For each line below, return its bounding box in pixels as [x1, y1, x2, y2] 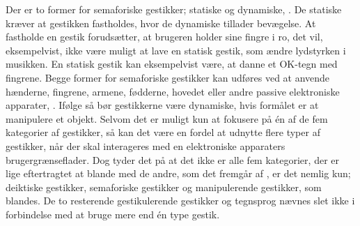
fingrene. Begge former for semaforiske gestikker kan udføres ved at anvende [6, 70, 330, 84]
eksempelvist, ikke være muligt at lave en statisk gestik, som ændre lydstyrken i [6, 43, 346, 57]
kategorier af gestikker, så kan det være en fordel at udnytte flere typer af [6, 125, 320, 140]
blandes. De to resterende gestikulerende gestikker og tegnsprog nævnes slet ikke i [6, 193, 355, 208]
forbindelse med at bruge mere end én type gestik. [6, 206, 220, 221]
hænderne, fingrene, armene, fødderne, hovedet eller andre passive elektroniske [6, 84, 340, 98]
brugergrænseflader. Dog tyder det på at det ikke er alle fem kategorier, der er [6, 152, 339, 167]
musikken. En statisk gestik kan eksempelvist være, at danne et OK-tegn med [6, 56, 338, 71]
